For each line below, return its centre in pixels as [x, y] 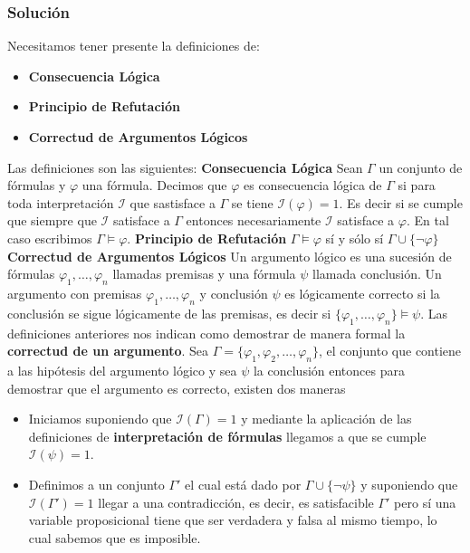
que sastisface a [173, 202]
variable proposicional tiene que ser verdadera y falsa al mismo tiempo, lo [233, 520]
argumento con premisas [75, 293]
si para [417, 185]
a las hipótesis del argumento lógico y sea [122, 370]
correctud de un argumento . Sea [108, 351]
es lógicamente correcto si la [362, 293]
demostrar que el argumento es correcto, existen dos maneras [177, 388]
